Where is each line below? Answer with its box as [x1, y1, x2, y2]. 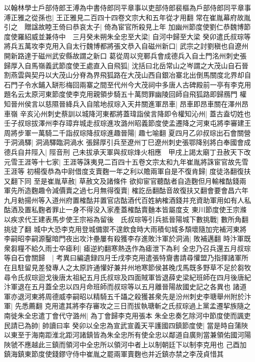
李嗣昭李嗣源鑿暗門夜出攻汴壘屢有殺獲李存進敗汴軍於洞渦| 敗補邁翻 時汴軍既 [4, 233, 251, 244]
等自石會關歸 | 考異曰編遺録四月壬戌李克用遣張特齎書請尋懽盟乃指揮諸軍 [4, 252, 242, 263]
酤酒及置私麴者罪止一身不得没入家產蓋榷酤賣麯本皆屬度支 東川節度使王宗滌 [4, 204, 247, 215]
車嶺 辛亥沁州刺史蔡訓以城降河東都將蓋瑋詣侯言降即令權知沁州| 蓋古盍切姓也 [4, 108, 251, 118]
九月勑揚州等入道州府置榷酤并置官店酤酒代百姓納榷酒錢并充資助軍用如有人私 [4, 195, 251, 205]
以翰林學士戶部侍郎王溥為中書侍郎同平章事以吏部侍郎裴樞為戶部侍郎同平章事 [4, 2, 251, 12]
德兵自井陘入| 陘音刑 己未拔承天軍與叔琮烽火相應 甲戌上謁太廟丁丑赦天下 [4, 146, 244, 157]
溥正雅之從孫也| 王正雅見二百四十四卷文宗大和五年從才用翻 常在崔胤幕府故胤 [4, 12, 251, 22]
